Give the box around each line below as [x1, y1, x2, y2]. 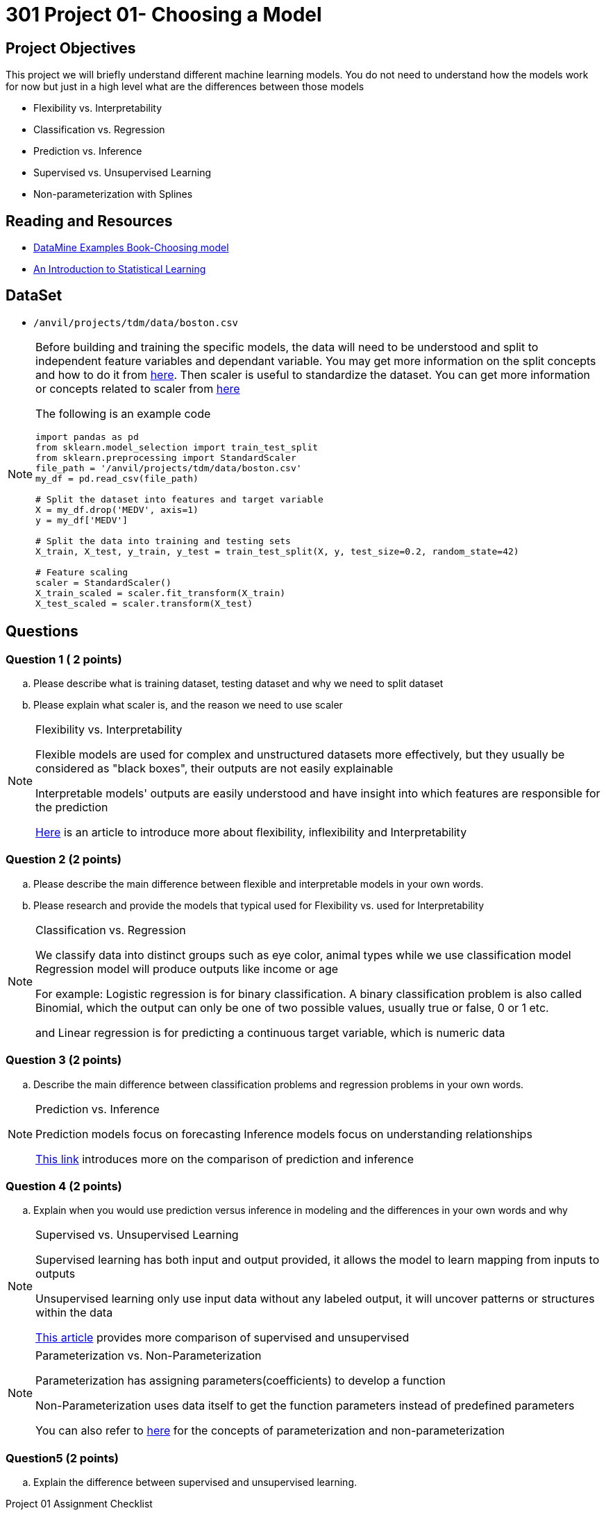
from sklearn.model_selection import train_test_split [35, 441, 319, 453]
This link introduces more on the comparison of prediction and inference [35, 1151, 414, 1166]
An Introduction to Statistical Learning [33, 263, 206, 276]
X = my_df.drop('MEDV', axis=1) [35, 504, 199, 515]
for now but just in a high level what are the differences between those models [6, 81, 364, 93]
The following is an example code [35, 406, 211, 421]
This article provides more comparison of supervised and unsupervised [35, 1330, 410, 1345]
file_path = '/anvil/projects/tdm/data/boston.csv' [35, 462, 302, 473]
